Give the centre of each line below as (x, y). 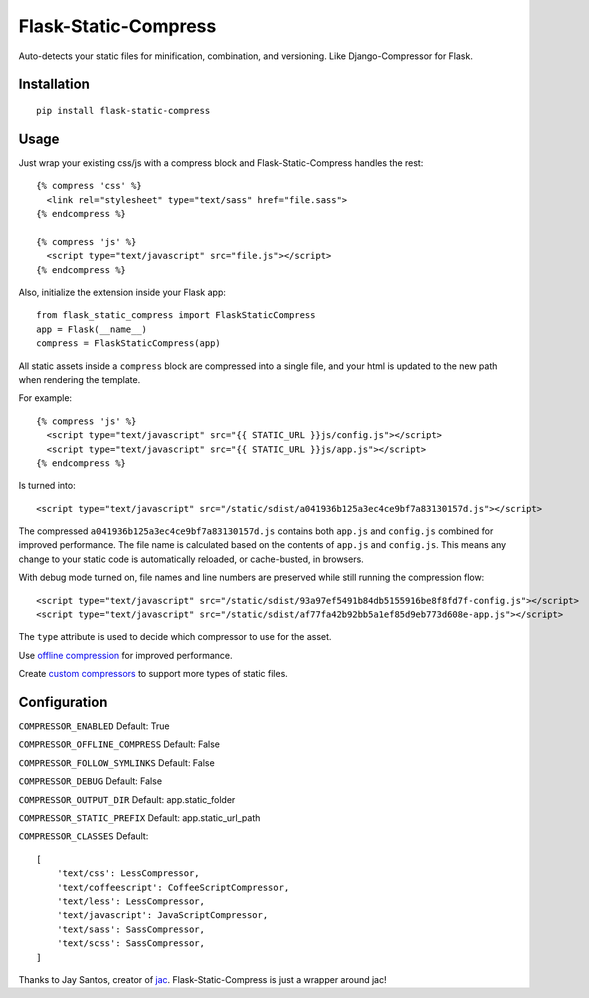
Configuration (63, 702)
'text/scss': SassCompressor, (130, 943)
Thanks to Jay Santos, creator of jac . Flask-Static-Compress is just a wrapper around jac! (202, 979)
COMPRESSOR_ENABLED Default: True (94, 726)
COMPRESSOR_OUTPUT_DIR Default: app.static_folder (127, 799)
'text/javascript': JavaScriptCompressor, (162, 915)
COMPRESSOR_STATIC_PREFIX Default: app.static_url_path (139, 818)
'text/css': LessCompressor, (128, 873)
